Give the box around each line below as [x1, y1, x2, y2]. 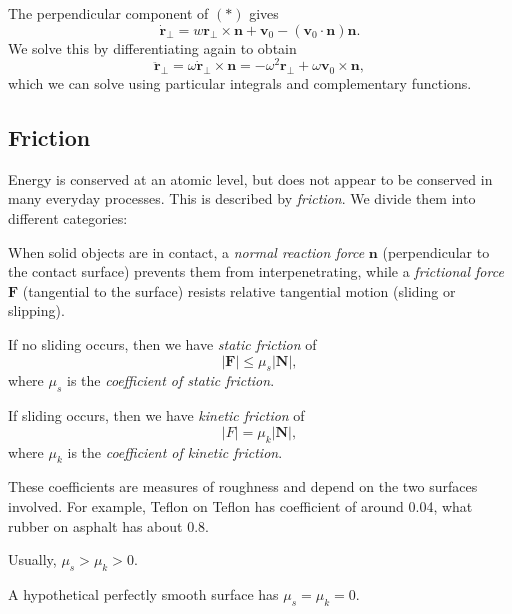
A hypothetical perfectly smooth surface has [8, 583, 279, 604]
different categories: [8, 208, 128, 229]
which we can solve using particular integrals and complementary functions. [8, 73, 472, 94]
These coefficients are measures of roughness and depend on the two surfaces [8, 476, 478, 497]
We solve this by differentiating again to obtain [8, 37, 297, 58]
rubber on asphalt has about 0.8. [8, 515, 209, 536]
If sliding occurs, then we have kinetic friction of [8, 405, 305, 426]
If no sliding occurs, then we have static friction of [8, 334, 317, 355]
